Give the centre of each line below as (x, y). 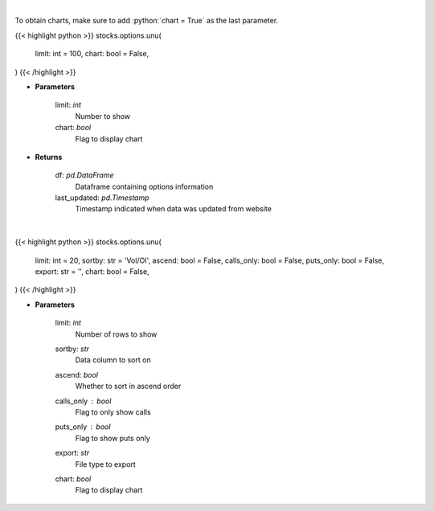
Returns (49, 157)
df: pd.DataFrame (84, 175)
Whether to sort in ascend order (128, 386)
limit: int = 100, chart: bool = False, (92, 54)
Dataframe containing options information (144, 186)
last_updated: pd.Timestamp (102, 198)
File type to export (105, 464)
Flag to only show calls (113, 412)
